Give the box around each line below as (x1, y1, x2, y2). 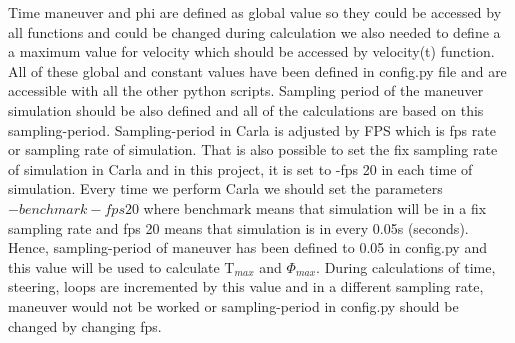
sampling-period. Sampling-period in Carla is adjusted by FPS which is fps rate (8, 119, 496, 140)
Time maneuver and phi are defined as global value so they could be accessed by (8, 2, 502, 22)
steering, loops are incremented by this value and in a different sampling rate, (8, 276, 484, 297)
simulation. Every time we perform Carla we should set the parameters (8, 178, 443, 199)
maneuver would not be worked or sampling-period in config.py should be (8, 295, 459, 316)
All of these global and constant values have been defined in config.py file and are (8, 60, 507, 81)
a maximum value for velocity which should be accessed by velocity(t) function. (8, 41, 495, 62)
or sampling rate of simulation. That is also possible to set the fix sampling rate (8, 139, 498, 160)
